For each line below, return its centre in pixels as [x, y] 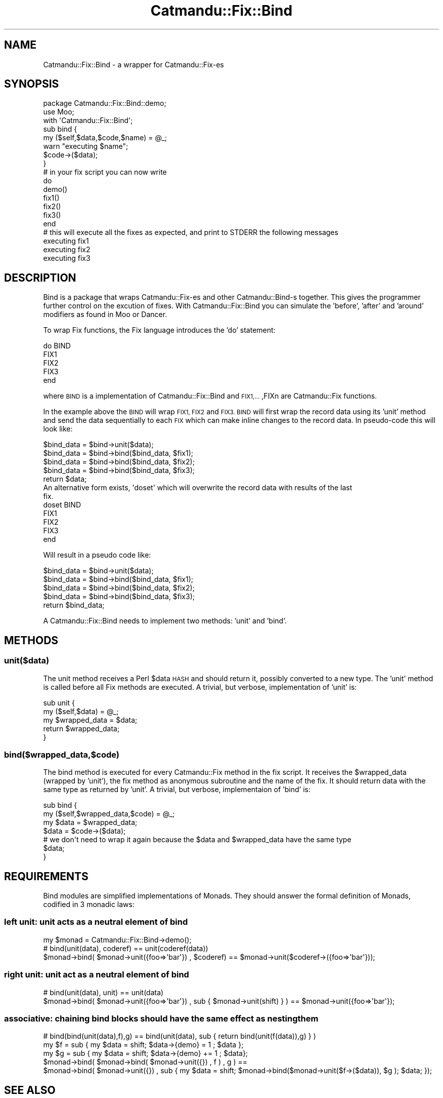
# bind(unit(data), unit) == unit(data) [103, 992]
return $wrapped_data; [81, 728]
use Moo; [59, 112]
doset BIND [62, 505]
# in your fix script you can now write [105, 172]
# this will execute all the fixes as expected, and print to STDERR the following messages [191, 232]
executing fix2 [67, 250]
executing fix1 [66, 241]
